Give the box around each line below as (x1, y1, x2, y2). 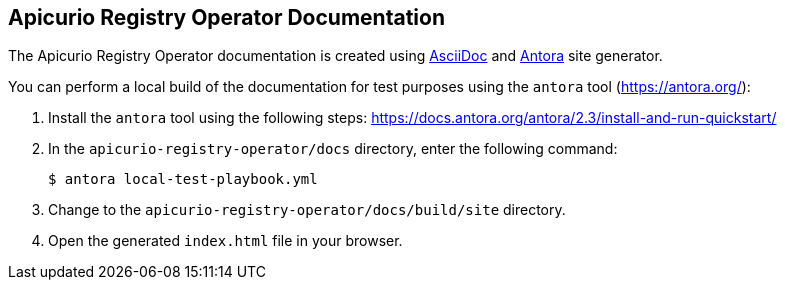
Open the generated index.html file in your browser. (48, 232, 403, 250)
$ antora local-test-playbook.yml (48, 171, 318, 188)
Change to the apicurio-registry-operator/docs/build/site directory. (48, 201, 566, 219)
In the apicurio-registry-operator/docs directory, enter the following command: (48, 140, 618, 158)
